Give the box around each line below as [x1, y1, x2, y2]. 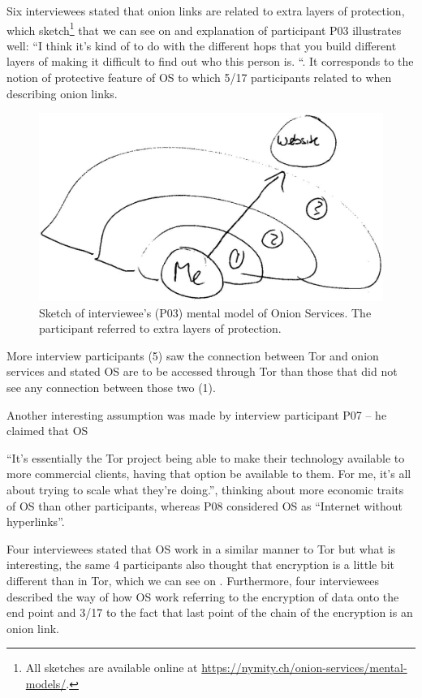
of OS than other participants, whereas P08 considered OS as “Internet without [6, 497, 403, 514]
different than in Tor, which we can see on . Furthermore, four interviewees [6, 572, 380, 588]
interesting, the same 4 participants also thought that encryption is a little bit [6, 556, 395, 573]
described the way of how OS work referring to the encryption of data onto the [6, 588, 399, 605]
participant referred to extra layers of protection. [39, 320, 282, 337]
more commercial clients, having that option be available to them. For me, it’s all [6, 465, 411, 482]
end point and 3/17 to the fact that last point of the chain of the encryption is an [6, 604, 413, 621]
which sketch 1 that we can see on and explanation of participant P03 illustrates [6, 19, 402, 38]
